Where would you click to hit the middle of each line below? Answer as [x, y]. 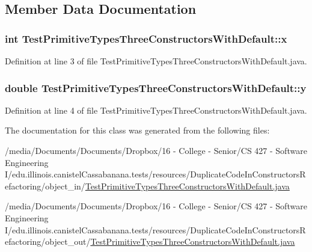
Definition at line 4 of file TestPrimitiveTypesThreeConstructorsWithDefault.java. [156, 110]
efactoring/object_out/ [48, 241]
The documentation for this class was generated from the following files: [137, 130]
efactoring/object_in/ [45, 186]
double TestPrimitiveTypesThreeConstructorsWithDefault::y [156, 88]
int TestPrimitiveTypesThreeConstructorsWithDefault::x [146, 38]
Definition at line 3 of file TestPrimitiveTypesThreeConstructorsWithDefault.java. [156, 61]
